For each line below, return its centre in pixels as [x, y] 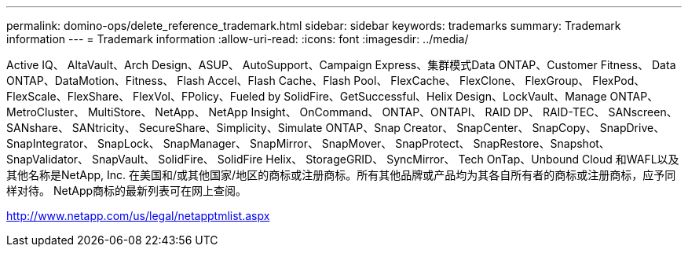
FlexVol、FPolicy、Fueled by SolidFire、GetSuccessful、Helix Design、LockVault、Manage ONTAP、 [396, 96]
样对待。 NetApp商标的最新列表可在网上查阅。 [127, 191]
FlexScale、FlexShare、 [68, 96]
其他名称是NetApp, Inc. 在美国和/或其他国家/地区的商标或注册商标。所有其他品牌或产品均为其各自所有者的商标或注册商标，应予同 [341, 175]
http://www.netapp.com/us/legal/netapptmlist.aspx [138, 216]
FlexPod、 [619, 81]
